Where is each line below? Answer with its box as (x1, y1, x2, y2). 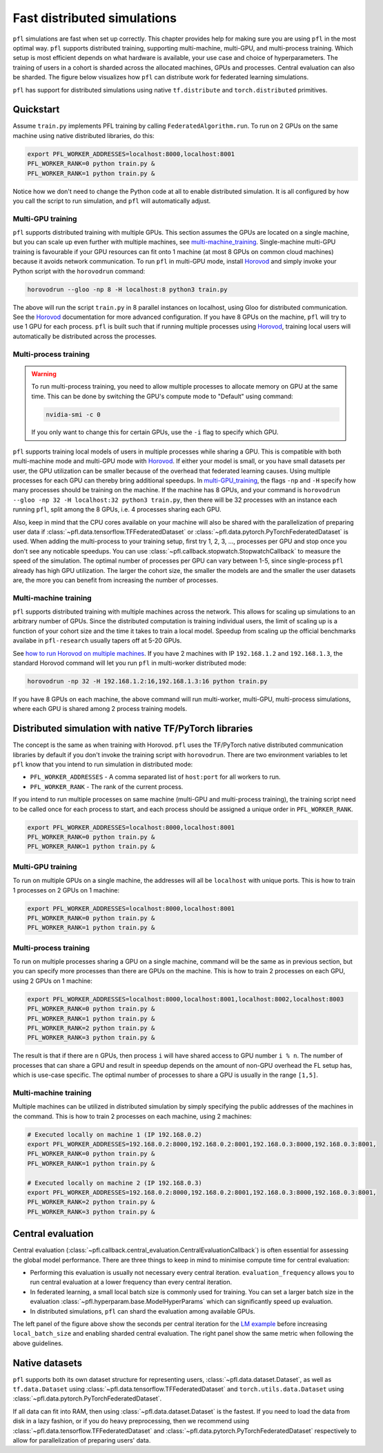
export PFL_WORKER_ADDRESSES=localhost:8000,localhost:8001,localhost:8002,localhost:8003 (27, 995, 344, 1003)
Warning (31, 369, 57, 378)
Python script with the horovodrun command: (12, 266, 146, 275)
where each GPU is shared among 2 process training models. (12, 705, 188, 713)
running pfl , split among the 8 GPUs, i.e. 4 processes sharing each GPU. (12, 505, 222, 514)
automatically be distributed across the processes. (12, 332, 157, 340)
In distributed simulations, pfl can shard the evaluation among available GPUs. (30, 1307, 255, 1315)
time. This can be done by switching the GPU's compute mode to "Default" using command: (31, 392, 293, 400)
